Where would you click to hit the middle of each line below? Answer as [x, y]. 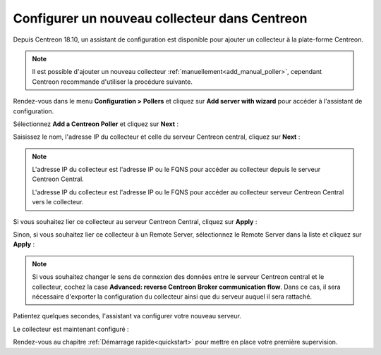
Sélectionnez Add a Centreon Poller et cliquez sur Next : [96, 124]
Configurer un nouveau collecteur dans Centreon [160, 18]
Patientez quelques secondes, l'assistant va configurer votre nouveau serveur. [127, 316]
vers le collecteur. [58, 202]
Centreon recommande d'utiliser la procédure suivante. [113, 82]
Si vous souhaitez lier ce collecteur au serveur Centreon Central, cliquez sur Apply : [135, 221]
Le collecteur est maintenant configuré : [71, 329]
